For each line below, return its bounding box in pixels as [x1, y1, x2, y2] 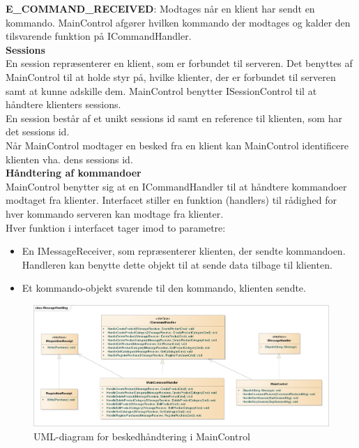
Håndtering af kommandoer [6, 165, 142, 180]
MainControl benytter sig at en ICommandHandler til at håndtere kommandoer [6, 179, 347, 193]
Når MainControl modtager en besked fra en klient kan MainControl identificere [6, 137, 349, 152]
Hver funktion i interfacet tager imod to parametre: [6, 220, 226, 234]
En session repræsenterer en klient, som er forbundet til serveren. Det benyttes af [6, 56, 353, 70]
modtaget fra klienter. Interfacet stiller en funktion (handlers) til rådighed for [6, 193, 337, 207]
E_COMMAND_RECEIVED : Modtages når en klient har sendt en [6, 1, 315, 15]
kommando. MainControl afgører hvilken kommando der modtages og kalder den [6, 15, 351, 29]
